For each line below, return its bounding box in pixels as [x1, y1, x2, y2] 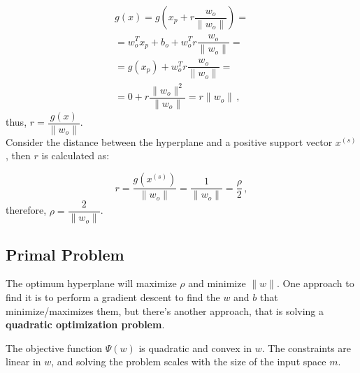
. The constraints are [261, 340, 352, 355]
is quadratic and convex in [138, 340, 252, 355]
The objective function [6, 340, 103, 355]
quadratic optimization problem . [6, 317, 165, 332]
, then [6, 148, 31, 163]
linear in [6, 354, 41, 369]
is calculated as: [41, 148, 110, 163]
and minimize [188, 276, 246, 291]
